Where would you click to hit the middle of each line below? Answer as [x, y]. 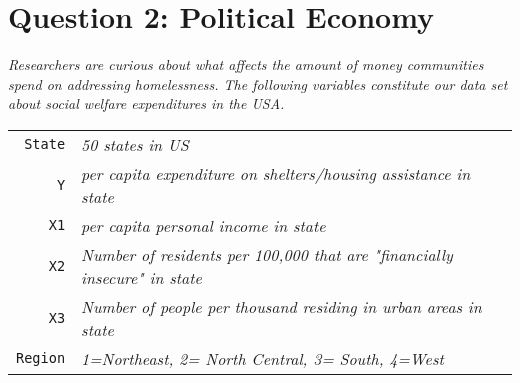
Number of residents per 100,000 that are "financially [267, 254]
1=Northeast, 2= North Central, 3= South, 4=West [262, 358]
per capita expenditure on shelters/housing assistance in [276, 173]
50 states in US [135, 144]
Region [41, 358]
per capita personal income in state [203, 225]
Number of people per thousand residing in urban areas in [281, 306]
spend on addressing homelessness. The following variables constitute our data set [258, 83]
